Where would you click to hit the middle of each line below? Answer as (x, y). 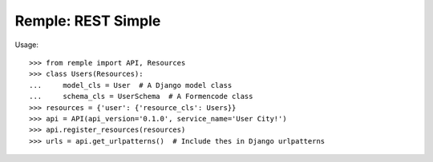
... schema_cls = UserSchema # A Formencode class (141, 97)
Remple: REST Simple (88, 21)
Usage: (27, 45)
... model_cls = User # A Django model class (131, 85)
